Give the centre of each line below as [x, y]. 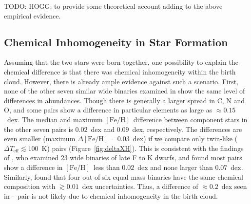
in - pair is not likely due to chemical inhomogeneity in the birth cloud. [111, 195]
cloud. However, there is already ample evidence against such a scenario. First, [121, 81]
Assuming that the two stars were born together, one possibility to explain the [121, 62]
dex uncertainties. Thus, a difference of [140, 186]
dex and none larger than [175, 167]
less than [106, 167]
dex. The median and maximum [55, 119]
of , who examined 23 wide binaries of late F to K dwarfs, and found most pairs [123, 158]
